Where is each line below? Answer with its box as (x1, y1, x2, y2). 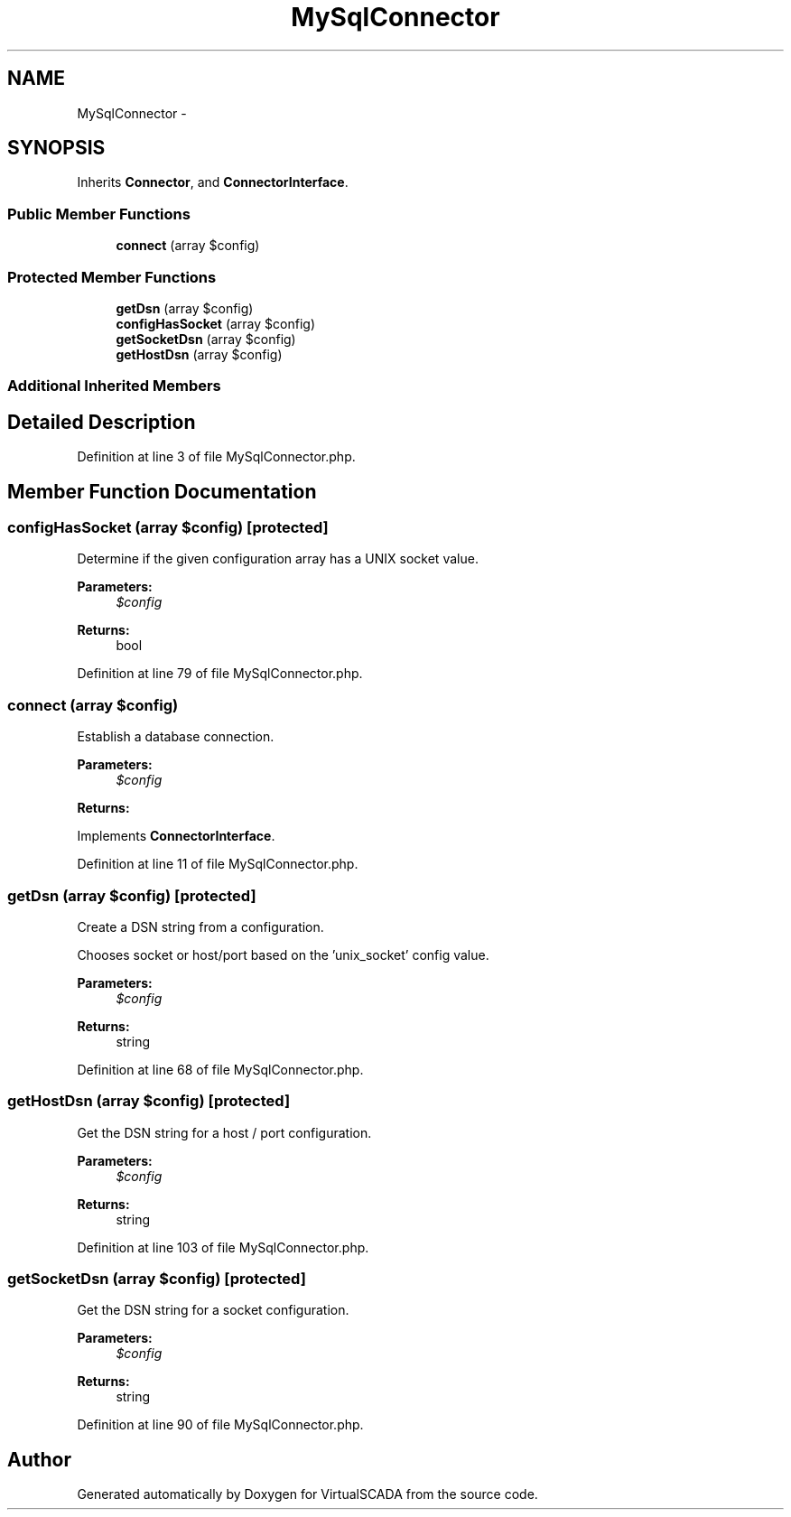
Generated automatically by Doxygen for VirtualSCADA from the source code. (77, 1486, 538, 1503)
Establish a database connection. (77, 729, 275, 745)
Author (7, 1447, 71, 1471)
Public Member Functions (7, 204, 191, 223)
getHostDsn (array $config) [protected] (7, 1092, 291, 1111)
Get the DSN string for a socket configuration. (77, 1302, 349, 1318)
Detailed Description (7, 410, 196, 433)
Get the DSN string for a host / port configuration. (77, 1124, 372, 1140)
